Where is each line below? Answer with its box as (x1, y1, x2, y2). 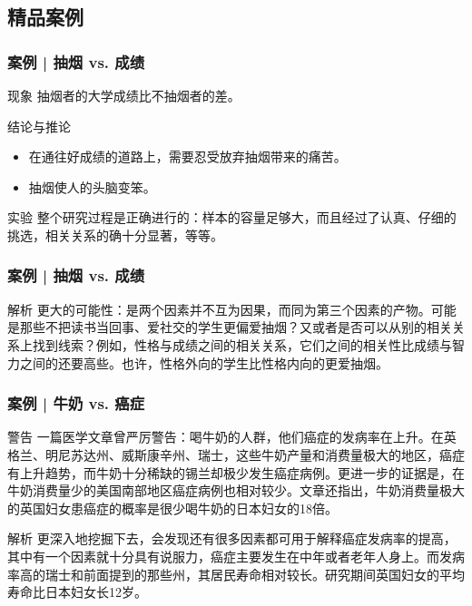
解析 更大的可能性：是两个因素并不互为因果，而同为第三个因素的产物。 (7, 299, 431, 318)
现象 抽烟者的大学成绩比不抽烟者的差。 (7, 86, 241, 104)
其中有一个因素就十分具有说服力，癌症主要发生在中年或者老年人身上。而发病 (7, 546, 465, 565)
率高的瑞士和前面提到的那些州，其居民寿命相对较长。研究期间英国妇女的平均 (7, 564, 465, 583)
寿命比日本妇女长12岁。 (7, 582, 147, 601)
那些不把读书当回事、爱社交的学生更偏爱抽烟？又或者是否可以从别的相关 (19, 318, 452, 337)
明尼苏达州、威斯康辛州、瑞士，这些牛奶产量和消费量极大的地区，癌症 (44, 445, 465, 464)
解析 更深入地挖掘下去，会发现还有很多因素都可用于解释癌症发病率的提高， (7, 529, 457, 548)
